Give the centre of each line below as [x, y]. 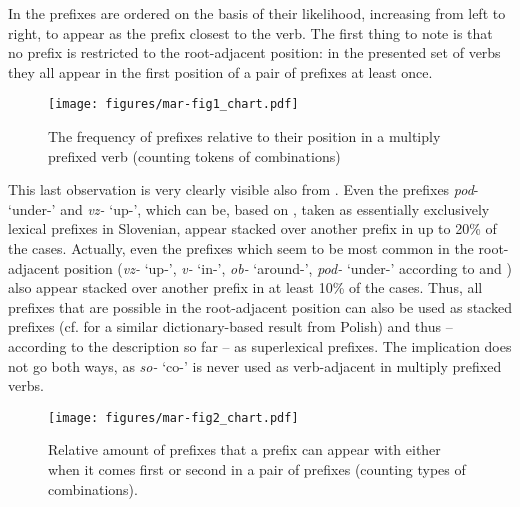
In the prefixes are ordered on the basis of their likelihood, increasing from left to [257, 13]
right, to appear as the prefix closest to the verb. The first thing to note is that [250, 32]
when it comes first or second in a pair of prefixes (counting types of [257, 469]
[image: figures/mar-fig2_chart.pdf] [173, 417]
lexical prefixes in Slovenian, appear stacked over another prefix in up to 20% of [252, 228]
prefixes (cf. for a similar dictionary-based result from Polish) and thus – [230, 326]
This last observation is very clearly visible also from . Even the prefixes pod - [243, 189]
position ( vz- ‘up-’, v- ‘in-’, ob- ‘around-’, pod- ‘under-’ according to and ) [287, 267]
